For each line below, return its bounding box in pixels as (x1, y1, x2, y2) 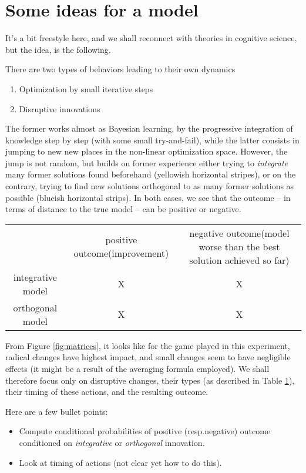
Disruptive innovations (19, 102, 100, 115)
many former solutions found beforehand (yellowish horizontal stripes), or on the (5, 168, 296, 180)
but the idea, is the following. (5, 43, 111, 55)
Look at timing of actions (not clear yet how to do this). (19, 456, 222, 468)
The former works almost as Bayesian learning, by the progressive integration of (5, 122, 293, 135)
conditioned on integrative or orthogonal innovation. (19, 437, 205, 448)
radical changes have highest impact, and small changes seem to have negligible (5, 351, 291, 363)
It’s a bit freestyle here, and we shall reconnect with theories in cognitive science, (5, 32, 297, 44)
